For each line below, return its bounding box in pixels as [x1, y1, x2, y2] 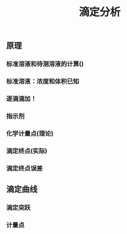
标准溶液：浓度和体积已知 [6, 78, 80, 86]
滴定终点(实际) [6, 146, 47, 155]
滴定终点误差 [6, 164, 43, 172]
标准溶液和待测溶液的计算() [6, 60, 84, 68]
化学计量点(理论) [6, 129, 53, 137]
